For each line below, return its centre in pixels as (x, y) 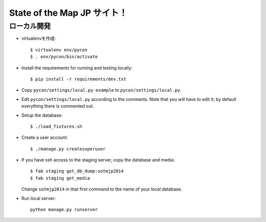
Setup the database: (42, 115)
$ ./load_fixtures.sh (56, 126)
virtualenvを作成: (39, 38)
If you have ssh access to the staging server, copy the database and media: (98, 160)
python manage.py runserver (64, 210)
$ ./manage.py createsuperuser (68, 149)
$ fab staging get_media (60, 178)
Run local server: (39, 198)
